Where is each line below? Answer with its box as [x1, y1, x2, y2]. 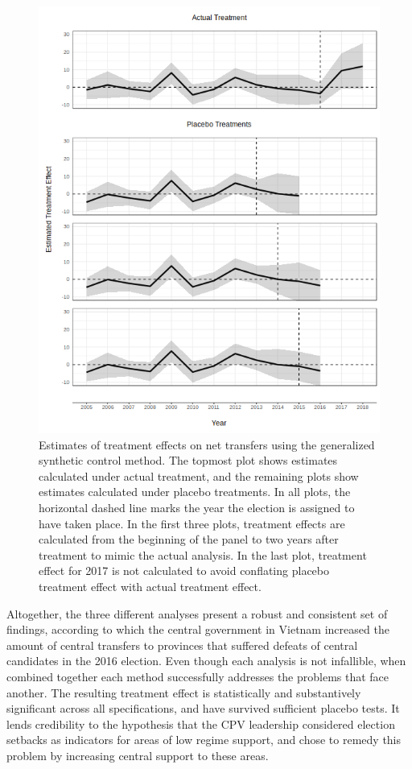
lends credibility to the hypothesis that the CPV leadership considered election [6, 715, 395, 732]
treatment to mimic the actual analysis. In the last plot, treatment [39, 546, 367, 563]
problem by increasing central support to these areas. [6, 746, 269, 763]
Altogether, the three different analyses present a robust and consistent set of [6, 605, 388, 622]
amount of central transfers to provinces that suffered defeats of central [6, 636, 358, 653]
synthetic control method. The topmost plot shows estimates [39, 452, 338, 469]
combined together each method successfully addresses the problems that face [6, 668, 389, 684]
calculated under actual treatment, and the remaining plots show [39, 467, 359, 484]
